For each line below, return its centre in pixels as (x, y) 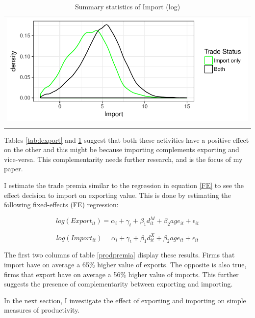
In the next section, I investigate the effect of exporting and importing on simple (125, 300)
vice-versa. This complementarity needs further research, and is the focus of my (123, 159)
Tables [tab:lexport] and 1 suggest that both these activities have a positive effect (127, 140)
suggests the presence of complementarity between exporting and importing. (118, 284)
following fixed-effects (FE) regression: (61, 205)
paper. (13, 169)
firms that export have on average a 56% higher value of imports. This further (121, 274)
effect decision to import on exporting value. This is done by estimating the (117, 195)
